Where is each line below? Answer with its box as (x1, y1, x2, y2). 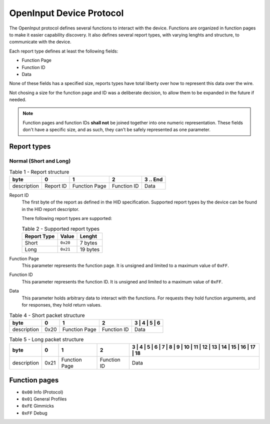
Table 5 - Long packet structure (9, 336, 84, 342)
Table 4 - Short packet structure (9, 311, 85, 318)
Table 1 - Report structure (9, 168, 69, 175)
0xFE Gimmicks (21, 403, 54, 409)
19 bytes (79, 245, 100, 252)
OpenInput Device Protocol (9, 7, 124, 18)
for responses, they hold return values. (21, 302, 102, 308)
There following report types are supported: (21, 215, 112, 221)
